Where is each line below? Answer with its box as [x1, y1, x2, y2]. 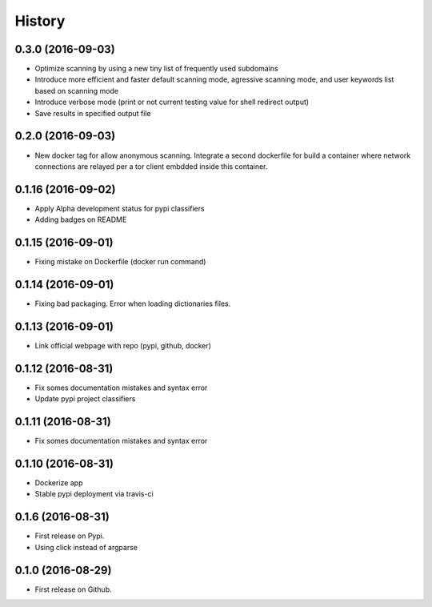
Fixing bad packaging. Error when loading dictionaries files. [34, 299, 231, 308]
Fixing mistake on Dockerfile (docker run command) [34, 257, 206, 267]
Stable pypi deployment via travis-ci [34, 489, 154, 499]
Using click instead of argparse [34, 542, 138, 552]
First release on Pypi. [34, 531, 105, 541]
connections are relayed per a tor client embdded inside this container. [34, 161, 268, 171]
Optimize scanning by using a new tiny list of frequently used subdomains [34, 64, 279, 74]
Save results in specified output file [34, 108, 151, 118]
